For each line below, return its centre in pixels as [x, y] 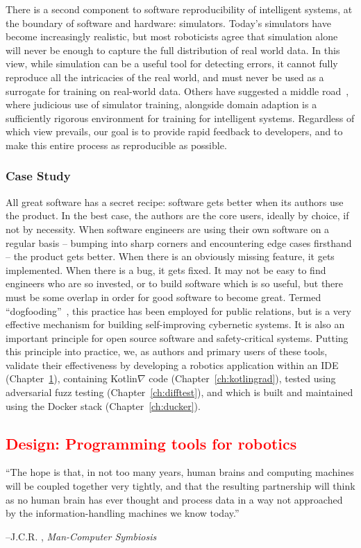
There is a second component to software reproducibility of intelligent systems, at [179, 9]
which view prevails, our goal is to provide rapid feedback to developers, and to [174, 131]
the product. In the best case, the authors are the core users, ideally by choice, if [177, 215]
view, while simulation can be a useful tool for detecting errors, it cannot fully [172, 63]
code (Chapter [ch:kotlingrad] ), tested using [242, 378]
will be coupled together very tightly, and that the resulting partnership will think [180, 486]
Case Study [38, 176]
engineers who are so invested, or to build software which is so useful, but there [175, 283]
